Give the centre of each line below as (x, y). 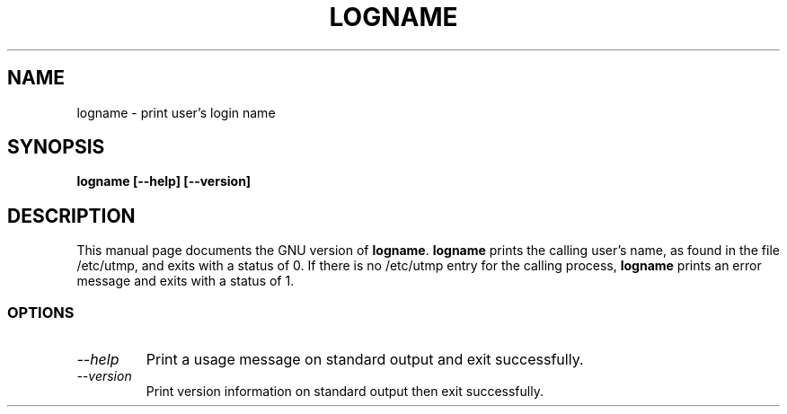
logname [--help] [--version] (164, 181)
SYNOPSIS (56, 147)
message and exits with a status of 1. (186, 281)
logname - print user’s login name (176, 112)
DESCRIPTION (71, 216)
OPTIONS (41, 312)
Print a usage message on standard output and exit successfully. (365, 360)
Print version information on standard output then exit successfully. (345, 392)
